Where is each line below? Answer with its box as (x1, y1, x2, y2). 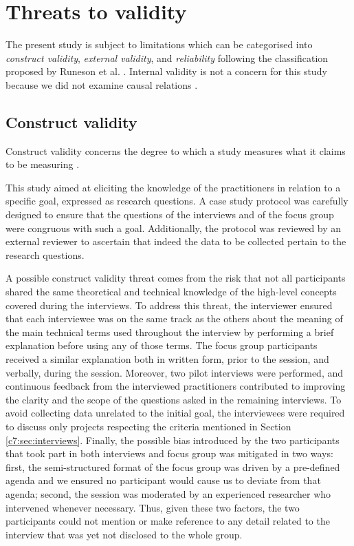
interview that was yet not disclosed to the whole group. (5, 527, 243, 541)
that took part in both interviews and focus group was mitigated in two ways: (5, 446, 333, 461)
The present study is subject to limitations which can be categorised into (5, 37, 313, 52)
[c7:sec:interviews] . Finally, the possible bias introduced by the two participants (5, 432, 340, 447)
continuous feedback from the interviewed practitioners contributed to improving (5, 379, 346, 393)
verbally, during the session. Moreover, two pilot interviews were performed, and (5, 365, 344, 379)
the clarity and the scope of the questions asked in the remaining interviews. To (5, 392, 342, 406)
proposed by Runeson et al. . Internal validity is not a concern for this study (5, 64, 327, 78)
